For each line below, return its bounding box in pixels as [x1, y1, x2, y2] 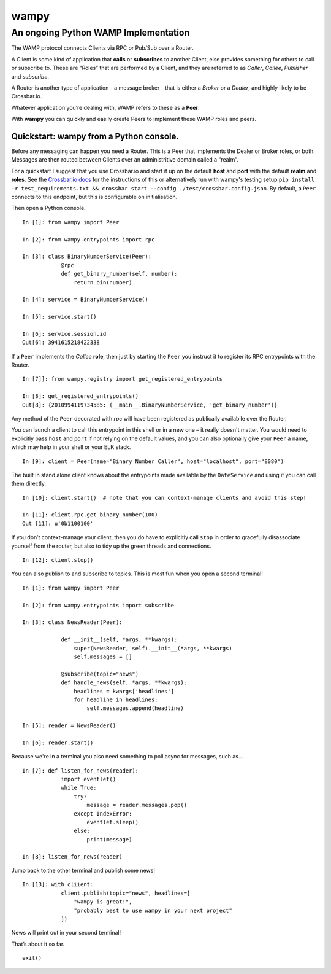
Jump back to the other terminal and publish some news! [11, 867, 156, 874]
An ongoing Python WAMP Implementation [11, 27, 190, 38]
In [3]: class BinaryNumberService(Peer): [22, 253, 152, 260]
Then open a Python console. [11, 205, 86, 212]
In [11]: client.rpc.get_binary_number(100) [22, 512, 159, 518]
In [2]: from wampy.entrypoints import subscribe [22, 602, 175, 609]
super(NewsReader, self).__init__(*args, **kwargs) [74, 645, 232, 652]
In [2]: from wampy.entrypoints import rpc [22, 236, 155, 243]
